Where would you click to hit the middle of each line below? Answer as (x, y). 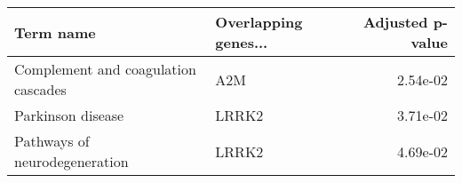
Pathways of (52, 141)
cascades (40, 89)
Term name (55, 32)
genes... (242, 42)
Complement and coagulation (105, 69)
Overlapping (259, 22)
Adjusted (395, 22)
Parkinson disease (69, 115)
